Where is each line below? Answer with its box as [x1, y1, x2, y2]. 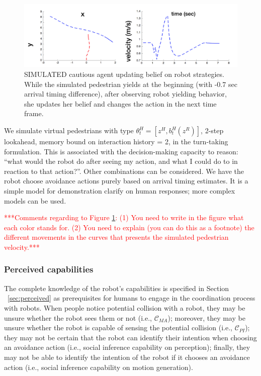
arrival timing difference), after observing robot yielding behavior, [24, 88, 227, 99]
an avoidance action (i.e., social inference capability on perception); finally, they [4, 342, 250, 352]
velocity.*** [4, 241, 40, 252]
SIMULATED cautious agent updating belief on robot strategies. [24, 69, 224, 79]
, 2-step [201, 125, 224, 136]
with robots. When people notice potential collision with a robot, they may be [4, 302, 245, 313]
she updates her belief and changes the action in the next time [24, 98, 217, 109]
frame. [24, 108, 44, 119]
